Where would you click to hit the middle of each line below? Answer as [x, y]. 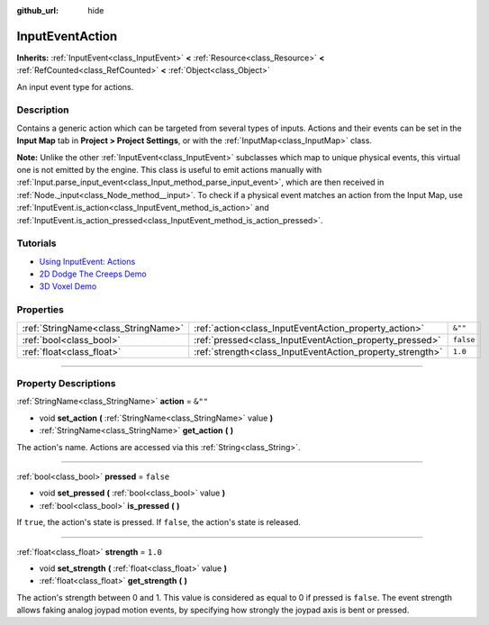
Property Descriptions [66, 383]
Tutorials [37, 243]
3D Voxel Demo [68, 286]
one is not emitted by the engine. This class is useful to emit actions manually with [169, 170]
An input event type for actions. [75, 86]
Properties [41, 310]
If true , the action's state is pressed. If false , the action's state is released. [159, 522]
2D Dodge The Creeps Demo [93, 274]
